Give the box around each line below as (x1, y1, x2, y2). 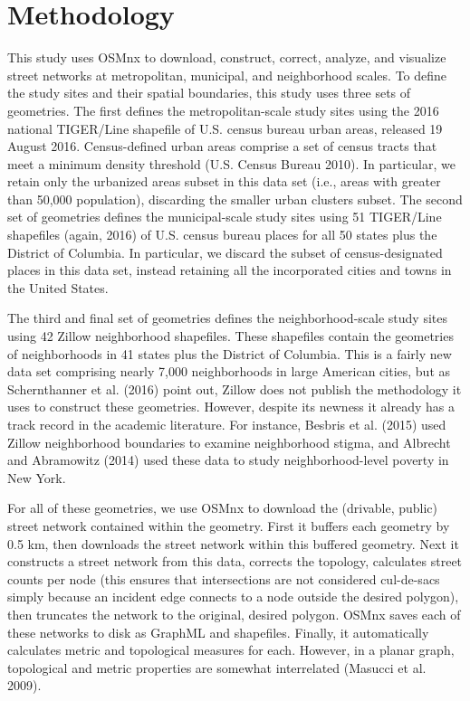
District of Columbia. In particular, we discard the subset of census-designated (7, 242, 443, 261)
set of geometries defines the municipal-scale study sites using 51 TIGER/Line (7, 207, 442, 226)
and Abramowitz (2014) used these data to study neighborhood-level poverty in (7, 450, 449, 469)
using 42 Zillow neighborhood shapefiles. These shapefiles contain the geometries (7, 327, 454, 346)
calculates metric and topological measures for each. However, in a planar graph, (7, 640, 455, 659)
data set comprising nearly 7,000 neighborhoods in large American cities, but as (7, 362, 451, 381)
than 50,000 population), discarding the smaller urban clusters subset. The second (7, 189, 463, 208)
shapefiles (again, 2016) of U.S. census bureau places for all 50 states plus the (7, 225, 437, 244)
